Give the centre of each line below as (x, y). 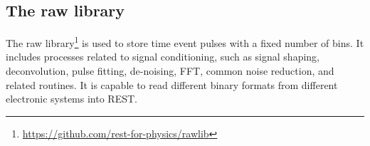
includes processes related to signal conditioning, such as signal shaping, (163, 57)
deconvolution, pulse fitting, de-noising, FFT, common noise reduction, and (170, 71)
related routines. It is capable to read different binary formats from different (172, 84)
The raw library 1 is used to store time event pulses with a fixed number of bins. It (185, 42)
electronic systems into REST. (72, 99)
